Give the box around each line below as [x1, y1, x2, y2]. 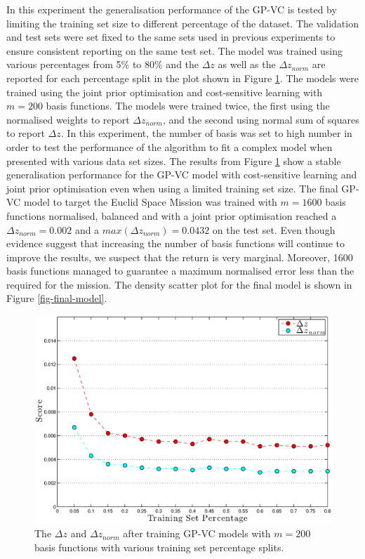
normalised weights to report [6, 112, 130, 126]
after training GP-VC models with [123, 526, 271, 541]
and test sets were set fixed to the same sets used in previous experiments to [6, 29, 336, 44]
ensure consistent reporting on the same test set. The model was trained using [6, 43, 343, 58]
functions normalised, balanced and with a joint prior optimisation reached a [6, 208, 337, 223]
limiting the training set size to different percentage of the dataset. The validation [6, 15, 359, 30]
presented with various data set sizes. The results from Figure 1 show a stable [6, 153, 341, 168]
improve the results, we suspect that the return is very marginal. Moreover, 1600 [6, 249, 353, 264]
